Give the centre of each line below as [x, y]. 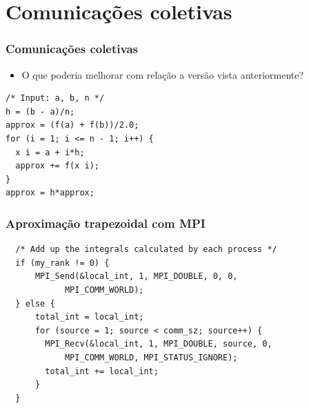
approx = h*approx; [50, 193]
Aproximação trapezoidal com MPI [106, 223]
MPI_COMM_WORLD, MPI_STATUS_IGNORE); [151, 357]
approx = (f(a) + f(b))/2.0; [72, 125]
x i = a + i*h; [50, 152]
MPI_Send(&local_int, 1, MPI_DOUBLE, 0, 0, [136, 276]
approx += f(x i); [58, 166]
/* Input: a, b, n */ [55, 98]
